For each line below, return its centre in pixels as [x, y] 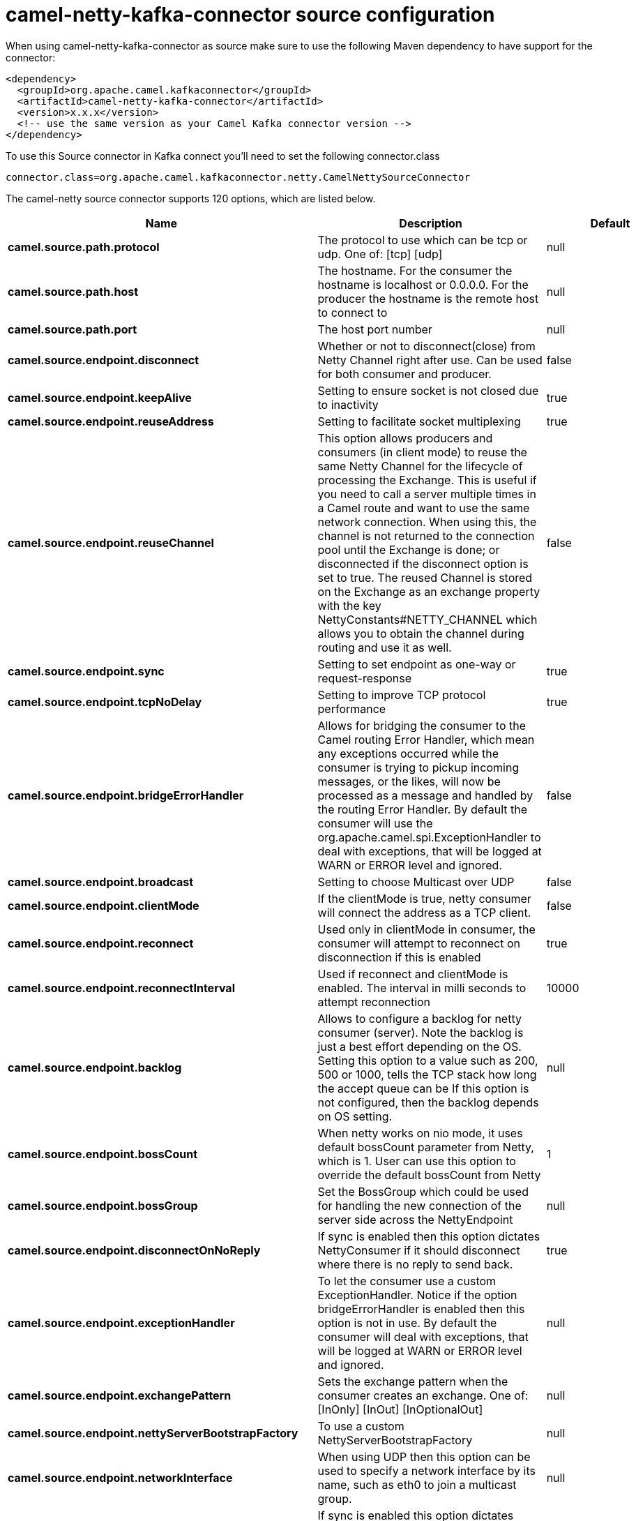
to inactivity [348, 404]
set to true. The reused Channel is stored [425, 577]
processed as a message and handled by [425, 795]
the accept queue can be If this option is [423, 1088]
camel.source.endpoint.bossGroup [103, 1205]
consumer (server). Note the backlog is [421, 1032]
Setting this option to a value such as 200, [428, 1060]
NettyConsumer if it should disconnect [419, 1250]
